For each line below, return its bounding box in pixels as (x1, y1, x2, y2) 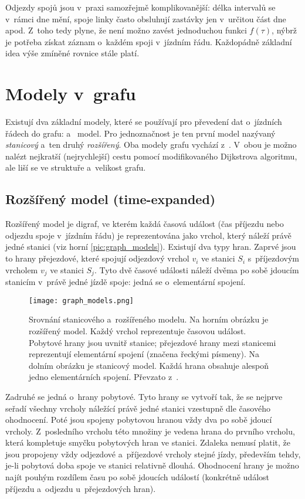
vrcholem (5, 263, 38, 276)
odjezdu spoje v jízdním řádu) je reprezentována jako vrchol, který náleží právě (5, 229, 292, 241)
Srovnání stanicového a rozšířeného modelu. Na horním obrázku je (29, 313, 269, 325)
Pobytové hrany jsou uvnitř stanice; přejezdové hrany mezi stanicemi (29, 336, 276, 348)
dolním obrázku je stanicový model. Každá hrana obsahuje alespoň (29, 359, 269, 371)
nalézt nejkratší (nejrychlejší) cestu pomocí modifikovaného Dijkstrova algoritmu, (5, 150, 297, 162)
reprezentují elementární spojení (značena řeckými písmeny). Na (29, 348, 260, 360)
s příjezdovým (248, 252, 299, 264)
